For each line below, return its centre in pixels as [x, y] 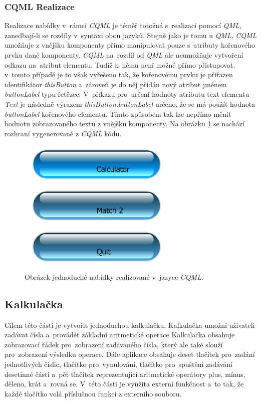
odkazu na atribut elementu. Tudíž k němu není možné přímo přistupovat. [120, 64]
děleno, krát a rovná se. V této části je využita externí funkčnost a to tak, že [124, 384]
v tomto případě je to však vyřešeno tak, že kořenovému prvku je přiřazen [119, 74]
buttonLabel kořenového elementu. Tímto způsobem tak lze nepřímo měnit [118, 114]
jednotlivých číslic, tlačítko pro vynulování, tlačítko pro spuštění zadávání [118, 364]
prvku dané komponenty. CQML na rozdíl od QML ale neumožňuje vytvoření [124, 55]
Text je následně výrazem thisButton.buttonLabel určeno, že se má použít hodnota [130, 104]
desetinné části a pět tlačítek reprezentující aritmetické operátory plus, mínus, [125, 374]
